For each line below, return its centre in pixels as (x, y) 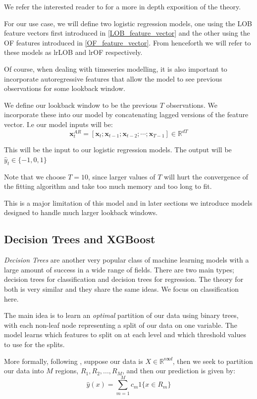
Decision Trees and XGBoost (80, 239)
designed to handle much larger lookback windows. (81, 212)
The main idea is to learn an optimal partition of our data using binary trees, (121, 315)
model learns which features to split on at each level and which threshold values (125, 334)
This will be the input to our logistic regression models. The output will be (118, 150)
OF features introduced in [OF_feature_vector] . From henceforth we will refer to (128, 42)
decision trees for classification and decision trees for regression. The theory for (124, 279)
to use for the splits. (34, 344)
